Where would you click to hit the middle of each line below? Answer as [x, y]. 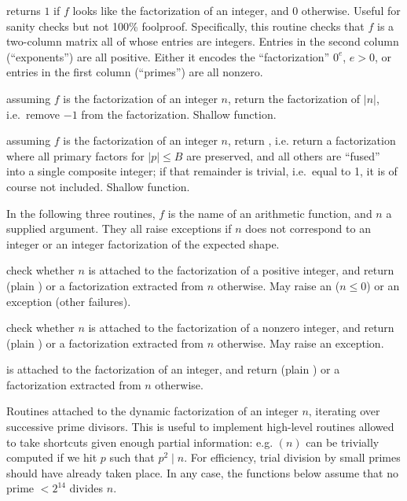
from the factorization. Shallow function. [179, 114]
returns [24, 10]
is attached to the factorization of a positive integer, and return [241, 270]
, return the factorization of [294, 98]
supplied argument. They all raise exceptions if [119, 228]
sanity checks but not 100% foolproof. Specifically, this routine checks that [185, 26]
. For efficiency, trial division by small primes [292, 457]
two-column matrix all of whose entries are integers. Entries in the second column [203, 41]
